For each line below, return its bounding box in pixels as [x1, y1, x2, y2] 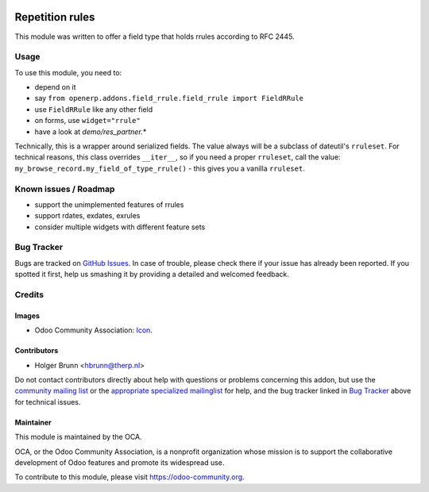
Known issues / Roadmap [14, 183, 115, 194]
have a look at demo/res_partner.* [34, 127, 147, 136]
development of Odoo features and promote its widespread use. [14, 457, 225, 467]
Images [14, 310, 40, 321]
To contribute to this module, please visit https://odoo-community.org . [14, 472, 245, 482]
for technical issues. [14, 397, 81, 406]
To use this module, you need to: [14, 67, 122, 77]
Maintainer [14, 417, 52, 427]
